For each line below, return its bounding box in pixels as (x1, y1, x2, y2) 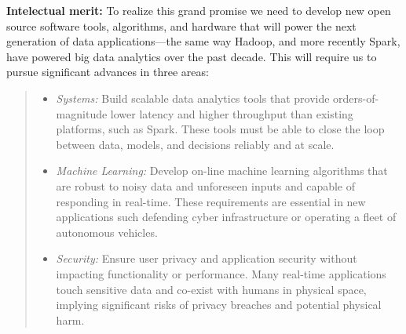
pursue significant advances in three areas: (6, 64, 209, 80)
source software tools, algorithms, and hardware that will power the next (6, 17, 357, 34)
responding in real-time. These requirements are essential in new (56, 193, 366, 209)
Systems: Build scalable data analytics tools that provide (56, 89, 330, 106)
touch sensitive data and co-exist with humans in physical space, (56, 281, 367, 297)
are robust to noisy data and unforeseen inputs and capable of (56, 177, 356, 194)
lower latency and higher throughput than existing (110, 105, 353, 122)
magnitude (56, 105, 108, 122)
